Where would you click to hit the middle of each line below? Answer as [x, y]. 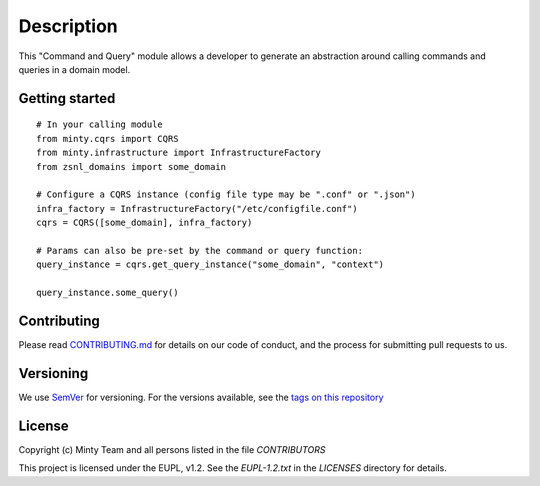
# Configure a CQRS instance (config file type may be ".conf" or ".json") [226, 194]
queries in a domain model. [74, 69]
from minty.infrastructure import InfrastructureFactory [179, 153]
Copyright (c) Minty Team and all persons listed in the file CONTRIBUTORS [172, 449]
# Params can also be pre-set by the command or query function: [200, 250]
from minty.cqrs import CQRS [107, 138]
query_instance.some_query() [107, 293]
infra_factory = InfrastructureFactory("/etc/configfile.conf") [197, 208]
